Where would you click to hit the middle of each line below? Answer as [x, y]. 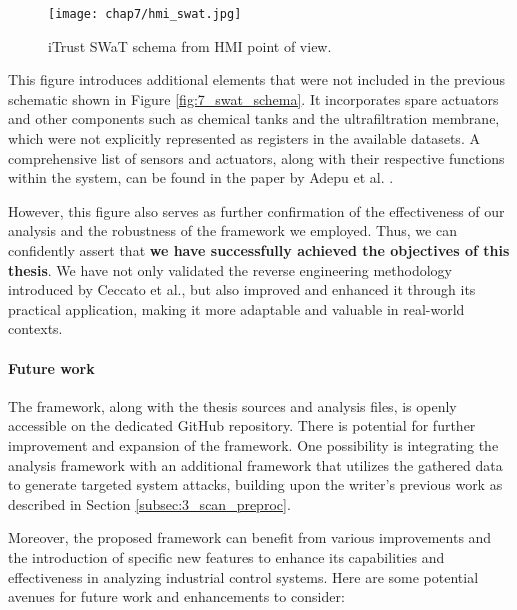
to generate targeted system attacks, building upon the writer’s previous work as [255, 484]
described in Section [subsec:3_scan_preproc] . [149, 503]
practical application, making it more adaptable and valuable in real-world [236, 308]
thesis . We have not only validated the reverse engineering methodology [230, 269]
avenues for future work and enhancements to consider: [176, 596]
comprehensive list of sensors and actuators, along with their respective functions [256, 157]
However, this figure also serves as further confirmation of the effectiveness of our [256, 210]
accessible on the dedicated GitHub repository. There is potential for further [242, 425]
